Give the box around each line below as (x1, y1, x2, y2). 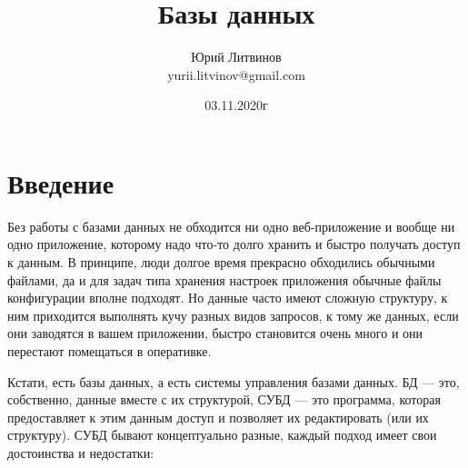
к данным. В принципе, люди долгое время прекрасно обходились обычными (7, 253, 435, 272)
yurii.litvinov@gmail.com (167, 65, 305, 84)
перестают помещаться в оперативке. (7, 342, 212, 360)
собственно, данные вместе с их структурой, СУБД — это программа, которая (7, 390, 441, 409)
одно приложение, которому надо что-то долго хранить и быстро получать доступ (7, 234, 461, 254)
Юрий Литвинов (191, 47, 282, 66)
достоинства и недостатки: (7, 443, 154, 462)
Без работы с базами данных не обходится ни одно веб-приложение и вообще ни (7, 216, 455, 235)
